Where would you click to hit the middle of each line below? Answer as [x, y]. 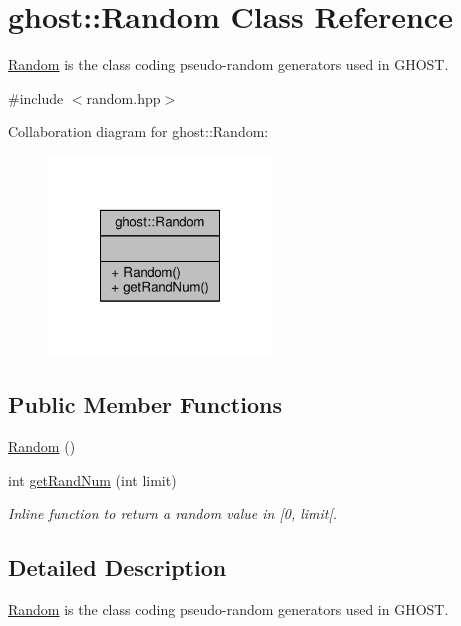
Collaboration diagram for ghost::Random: [138, 131]
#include [36, 97]
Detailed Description [117, 567]
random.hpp [123, 97]
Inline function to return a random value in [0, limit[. [173, 513]
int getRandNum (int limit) [92, 479]
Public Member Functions [145, 404]
